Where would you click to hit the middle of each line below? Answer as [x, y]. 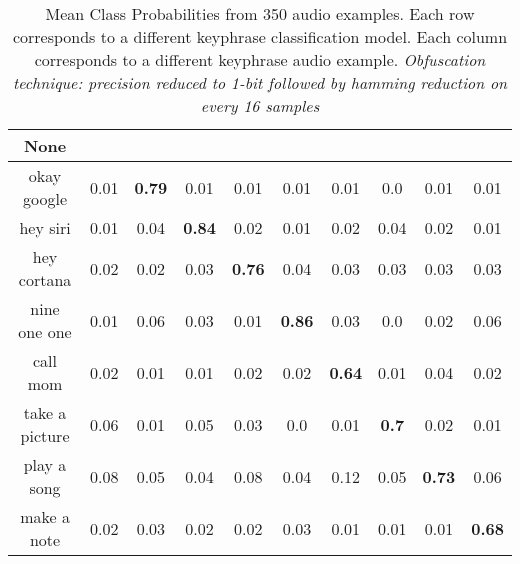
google [45, 198]
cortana [45, 279]
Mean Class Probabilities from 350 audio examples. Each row [260, 13]
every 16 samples [260, 105]
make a [45, 516]
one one [45, 331]
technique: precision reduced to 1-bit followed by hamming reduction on [260, 82]
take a [45, 412]
